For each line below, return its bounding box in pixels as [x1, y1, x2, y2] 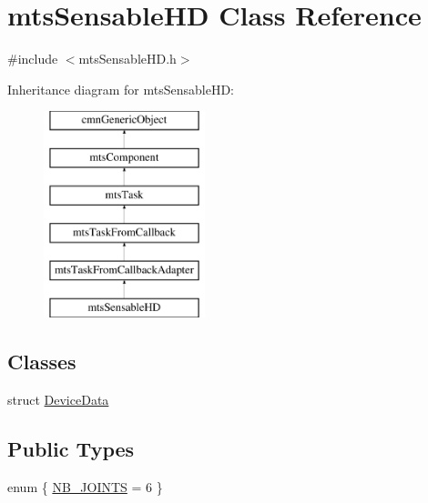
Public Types [7, 434, 135, 462]
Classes [7, 347, 76, 376]
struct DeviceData [7, 389, 109, 408]
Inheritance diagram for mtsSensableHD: [7, 79, 234, 98]
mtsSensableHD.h [78, 49, 177, 68]
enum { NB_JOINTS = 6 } [7, 477, 163, 496]
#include [7, 49, 58, 68]
